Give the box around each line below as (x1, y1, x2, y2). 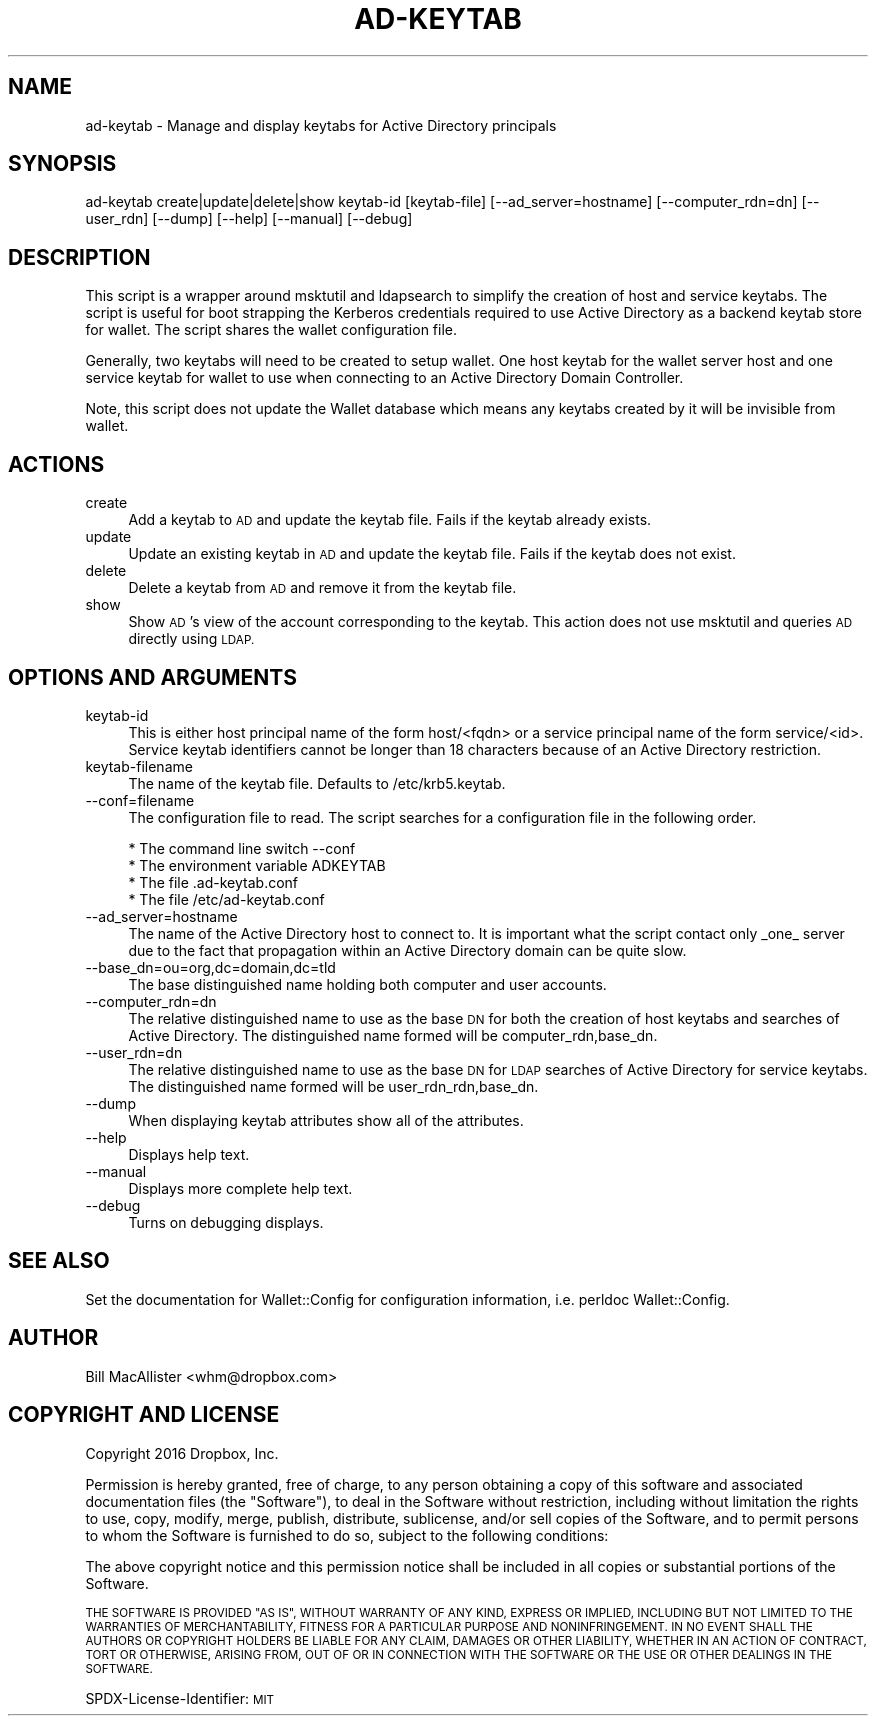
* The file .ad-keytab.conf (128, 873, 299, 891)
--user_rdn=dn (85, 1043, 183, 1061)
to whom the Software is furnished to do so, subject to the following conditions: (85, 1526, 609, 1544)
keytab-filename (85, 757, 193, 775)
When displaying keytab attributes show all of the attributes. (128, 1111, 524, 1129)
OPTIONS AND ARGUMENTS (8, 664, 298, 690)
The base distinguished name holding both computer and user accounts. (128, 975, 607, 993)
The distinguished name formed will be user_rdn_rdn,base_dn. (128, 1077, 539, 1095)
